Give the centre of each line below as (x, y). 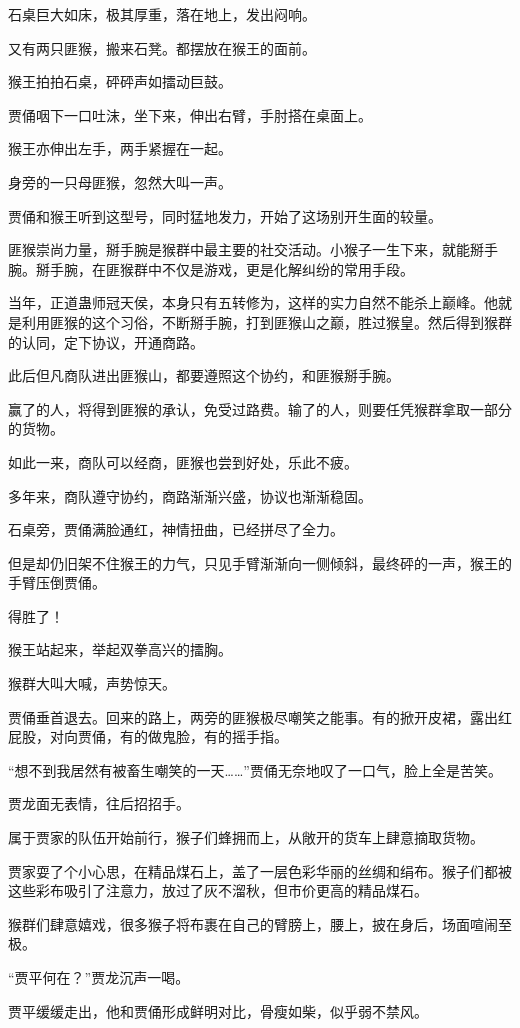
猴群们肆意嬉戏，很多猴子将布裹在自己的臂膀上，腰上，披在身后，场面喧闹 (253, 923)
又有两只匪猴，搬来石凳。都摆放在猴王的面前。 (162, 47)
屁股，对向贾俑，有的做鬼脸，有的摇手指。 (148, 736)
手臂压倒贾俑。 (57, 582)
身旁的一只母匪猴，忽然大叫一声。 (120, 181)
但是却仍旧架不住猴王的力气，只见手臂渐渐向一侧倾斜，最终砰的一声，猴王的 (260, 562)
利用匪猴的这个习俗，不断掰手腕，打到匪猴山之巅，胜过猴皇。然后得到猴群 (266, 321)
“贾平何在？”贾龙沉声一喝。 (99, 977)
